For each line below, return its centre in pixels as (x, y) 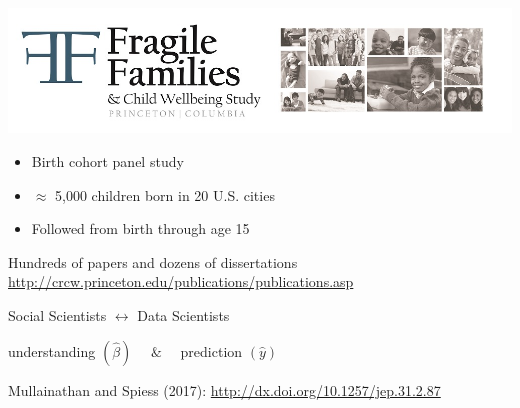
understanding (52, 350)
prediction (211, 350)
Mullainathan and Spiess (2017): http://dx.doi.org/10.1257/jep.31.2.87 (224, 389)
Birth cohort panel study (107, 161)
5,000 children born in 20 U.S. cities (165, 194)
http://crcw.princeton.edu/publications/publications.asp (181, 281)
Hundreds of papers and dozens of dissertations (153, 261)
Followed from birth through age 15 (140, 228)
